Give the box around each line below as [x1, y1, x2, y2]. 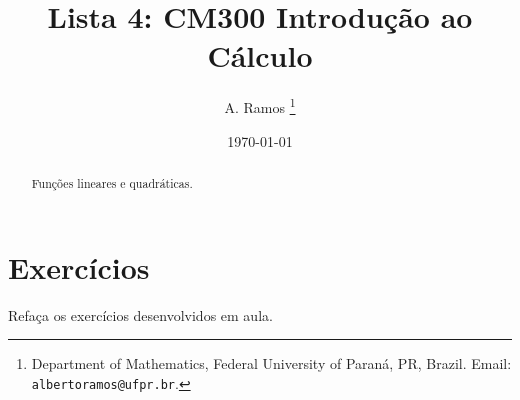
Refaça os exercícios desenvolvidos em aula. [8, 304, 273, 325]
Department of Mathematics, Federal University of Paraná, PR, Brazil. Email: [31, 353, 512, 374]
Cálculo [207, 35, 313, 76]
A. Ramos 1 [224, 94, 296, 117]
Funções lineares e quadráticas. [31, 174, 193, 191]
